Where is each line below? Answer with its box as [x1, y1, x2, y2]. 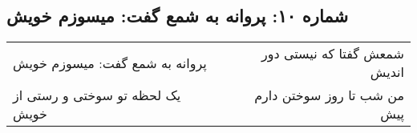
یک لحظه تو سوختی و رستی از [13, 86, 181, 105]
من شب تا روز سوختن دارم [254, 86, 404, 105]
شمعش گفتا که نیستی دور [261, 44, 404, 63]
